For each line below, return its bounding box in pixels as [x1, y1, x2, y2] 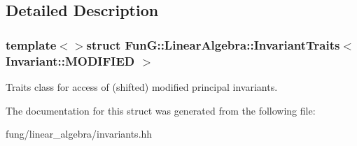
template [6, 36, 57, 53]
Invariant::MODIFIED [6, 52, 135, 69]
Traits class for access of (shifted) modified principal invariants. [6, 79, 278, 94]
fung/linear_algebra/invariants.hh [6, 126, 153, 141]
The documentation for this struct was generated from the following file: [6, 103, 316, 117]
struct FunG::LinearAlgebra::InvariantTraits [86, 36, 340, 53]
